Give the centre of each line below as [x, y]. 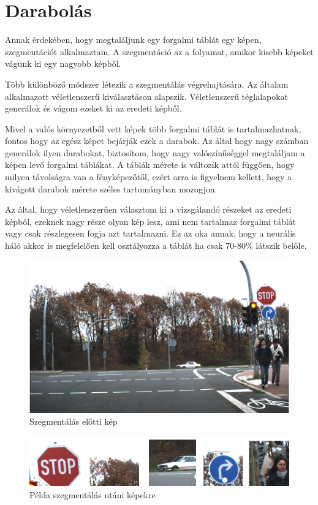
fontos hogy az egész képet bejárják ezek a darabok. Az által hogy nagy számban [157, 141]
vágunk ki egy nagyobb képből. [63, 63]
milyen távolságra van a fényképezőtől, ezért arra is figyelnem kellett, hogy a [149, 177]
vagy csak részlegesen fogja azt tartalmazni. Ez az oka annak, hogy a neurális [150, 233]
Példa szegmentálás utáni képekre [93, 494]
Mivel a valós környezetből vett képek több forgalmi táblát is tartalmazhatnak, [153, 128]
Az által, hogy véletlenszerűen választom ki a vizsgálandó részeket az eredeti [148, 209]
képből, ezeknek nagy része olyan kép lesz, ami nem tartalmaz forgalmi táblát [151, 221]
